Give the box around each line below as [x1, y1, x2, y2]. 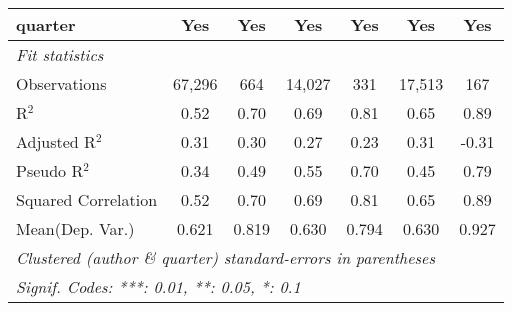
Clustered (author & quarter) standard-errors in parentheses [16, 246, 435, 269]
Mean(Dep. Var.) [16, 217, 135, 240]
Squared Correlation [16, 188, 158, 211]
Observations [16, 72, 107, 95]
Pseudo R [16, 159, 84, 182]
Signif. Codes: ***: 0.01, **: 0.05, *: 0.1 [16, 275, 301, 298]
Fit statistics [16, 43, 104, 66]
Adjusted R [16, 130, 96, 153]
